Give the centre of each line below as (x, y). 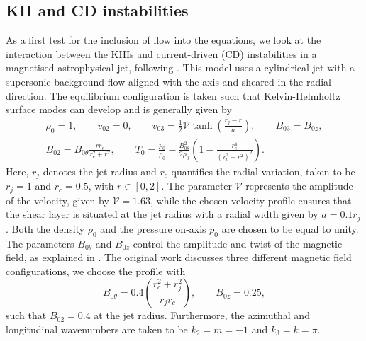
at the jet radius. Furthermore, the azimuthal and (202, 315)
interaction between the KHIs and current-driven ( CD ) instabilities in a (161, 53)
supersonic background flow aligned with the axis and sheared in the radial (169, 81)
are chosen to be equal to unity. (290, 228)
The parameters (40, 243)
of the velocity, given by (57, 200)
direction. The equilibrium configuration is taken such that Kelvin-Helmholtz (173, 95)
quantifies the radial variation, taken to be (263, 171)
